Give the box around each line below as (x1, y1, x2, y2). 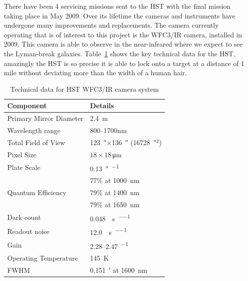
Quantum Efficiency (7, 187, 66, 197)
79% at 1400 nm (90, 187, 140, 197)
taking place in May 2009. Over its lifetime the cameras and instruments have (4, 10, 235, 20)
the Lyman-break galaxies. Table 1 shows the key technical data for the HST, (4, 48, 235, 58)
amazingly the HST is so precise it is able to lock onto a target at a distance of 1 (4, 58, 245, 68)
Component (7, 100, 47, 111)
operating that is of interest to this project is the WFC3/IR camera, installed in (4, 29, 242, 39)
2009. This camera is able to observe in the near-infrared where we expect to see (4, 39, 243, 49)
